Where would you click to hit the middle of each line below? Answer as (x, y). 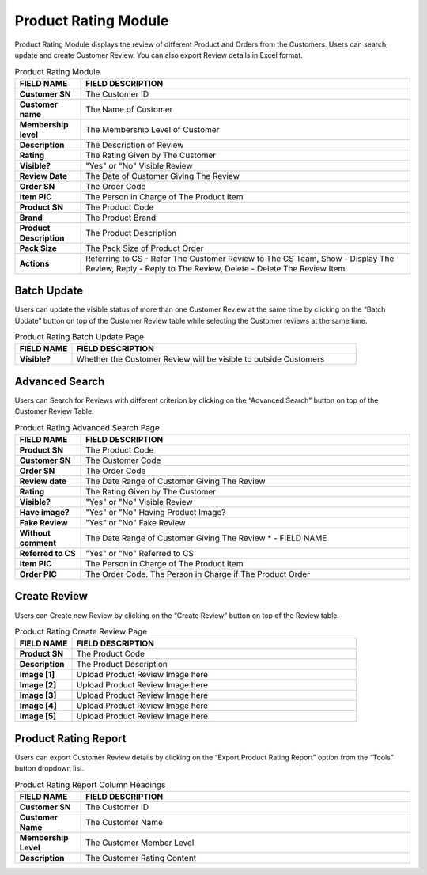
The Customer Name (125, 822)
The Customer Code (123, 460)
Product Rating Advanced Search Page (87, 427)
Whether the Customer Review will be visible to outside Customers (200, 359)
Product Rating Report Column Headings (90, 785)
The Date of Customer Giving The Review (163, 176)
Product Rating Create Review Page (81, 631)
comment (38, 544)
